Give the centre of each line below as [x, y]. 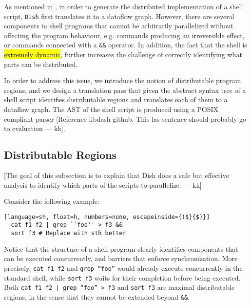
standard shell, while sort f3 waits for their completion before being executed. [122, 277]
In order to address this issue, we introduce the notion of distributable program [123, 80]
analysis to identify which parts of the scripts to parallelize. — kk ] [103, 185]
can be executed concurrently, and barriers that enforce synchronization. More [121, 258]
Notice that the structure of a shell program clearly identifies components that [121, 249]
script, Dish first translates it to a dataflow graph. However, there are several [119, 16]
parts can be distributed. [41, 64]
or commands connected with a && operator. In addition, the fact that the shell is [125, 45]
